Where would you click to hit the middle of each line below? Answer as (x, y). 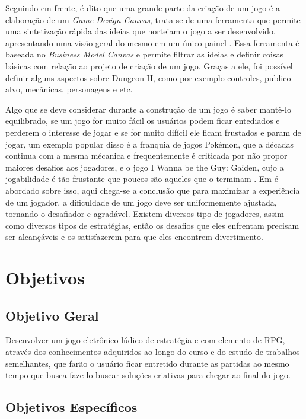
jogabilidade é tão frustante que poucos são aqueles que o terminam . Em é (142, 179)
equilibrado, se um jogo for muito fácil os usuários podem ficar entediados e (143, 121)
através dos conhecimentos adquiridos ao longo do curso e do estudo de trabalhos (153, 352)
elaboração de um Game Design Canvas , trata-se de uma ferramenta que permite (153, 19)
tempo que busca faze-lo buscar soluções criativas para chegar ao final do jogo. (148, 375)
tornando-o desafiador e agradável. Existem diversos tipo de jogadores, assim (145, 214)
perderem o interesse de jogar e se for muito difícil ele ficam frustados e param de (153, 132)
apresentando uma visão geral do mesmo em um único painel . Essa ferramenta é (152, 42)
